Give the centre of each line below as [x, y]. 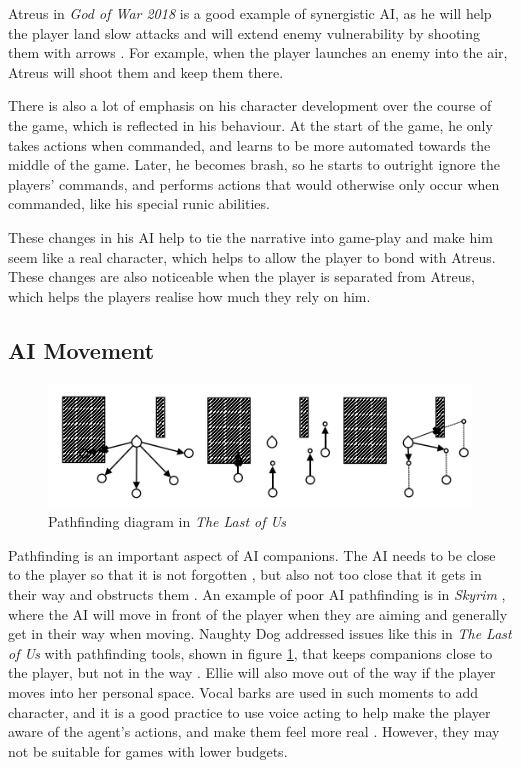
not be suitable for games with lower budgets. [148, 750]
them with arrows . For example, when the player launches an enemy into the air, [258, 52]
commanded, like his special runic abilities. [139, 203]
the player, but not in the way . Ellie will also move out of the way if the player [252, 672]
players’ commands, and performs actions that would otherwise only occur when [254, 183]
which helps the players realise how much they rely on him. [189, 295]
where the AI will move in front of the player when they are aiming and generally [258, 613]
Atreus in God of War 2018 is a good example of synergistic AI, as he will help [250, 13]
